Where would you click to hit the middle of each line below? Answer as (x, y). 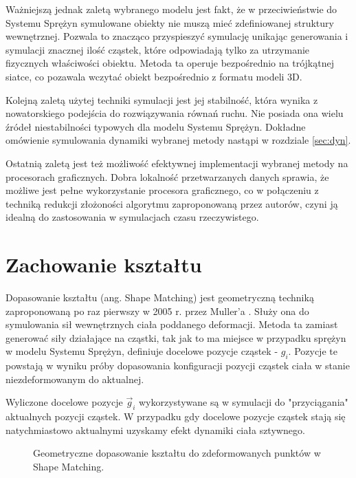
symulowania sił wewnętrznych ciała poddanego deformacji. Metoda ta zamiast (172, 324)
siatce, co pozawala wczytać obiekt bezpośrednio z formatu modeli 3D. (154, 76)
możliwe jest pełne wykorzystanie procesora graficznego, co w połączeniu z (162, 190)
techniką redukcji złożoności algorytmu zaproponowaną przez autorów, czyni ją (172, 203)
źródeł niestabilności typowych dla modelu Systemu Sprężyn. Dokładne (156, 126)
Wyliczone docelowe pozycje (64, 402)
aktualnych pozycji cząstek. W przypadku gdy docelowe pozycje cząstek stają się (176, 416)
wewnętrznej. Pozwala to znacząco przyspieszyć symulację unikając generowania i (177, 36)
